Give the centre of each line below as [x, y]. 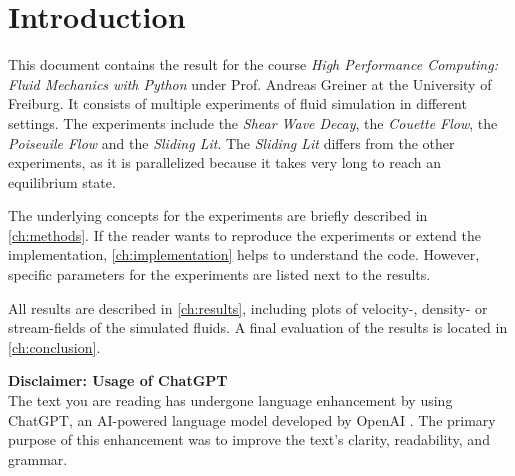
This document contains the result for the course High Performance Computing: [253, 64]
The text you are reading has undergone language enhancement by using [230, 400]
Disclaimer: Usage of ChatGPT [118, 380]
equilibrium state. [62, 181]
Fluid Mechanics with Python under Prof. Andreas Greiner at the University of [250, 83]
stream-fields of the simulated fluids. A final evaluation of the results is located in [258, 327]
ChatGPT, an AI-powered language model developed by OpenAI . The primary [252, 419]
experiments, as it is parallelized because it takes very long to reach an [224, 162]
